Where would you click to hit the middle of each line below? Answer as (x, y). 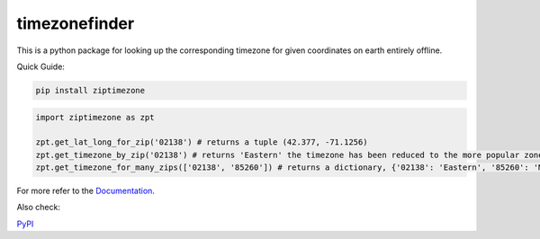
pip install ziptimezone (90, 90)
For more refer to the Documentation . (85, 191)
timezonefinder (76, 23)
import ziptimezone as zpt (95, 117)
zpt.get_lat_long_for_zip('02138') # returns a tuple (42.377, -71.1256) (202, 142)
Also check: (38, 208)
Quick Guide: (40, 66)
